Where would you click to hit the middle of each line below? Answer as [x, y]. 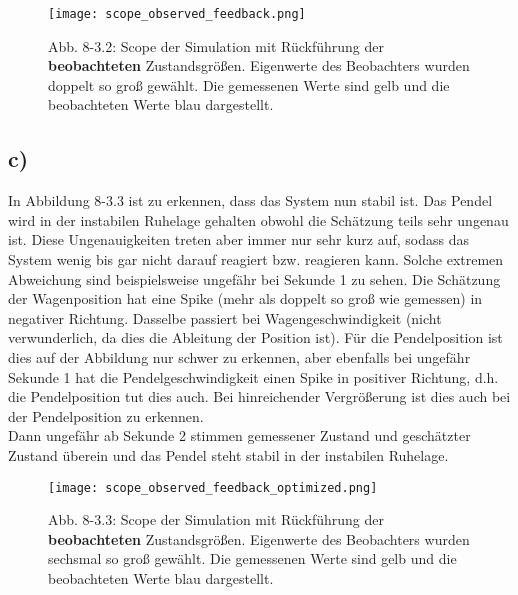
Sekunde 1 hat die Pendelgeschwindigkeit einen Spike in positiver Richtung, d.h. [253, 376]
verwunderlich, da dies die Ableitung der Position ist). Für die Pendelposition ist [255, 337]
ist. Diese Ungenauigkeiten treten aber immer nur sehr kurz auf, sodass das [239, 239]
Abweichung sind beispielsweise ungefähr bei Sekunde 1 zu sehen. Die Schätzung [254, 278]
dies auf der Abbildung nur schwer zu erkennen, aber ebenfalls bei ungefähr [239, 356]
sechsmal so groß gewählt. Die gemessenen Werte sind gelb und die [252, 558]
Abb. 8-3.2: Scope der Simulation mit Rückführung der [216, 45]
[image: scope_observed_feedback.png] [177, 14]
